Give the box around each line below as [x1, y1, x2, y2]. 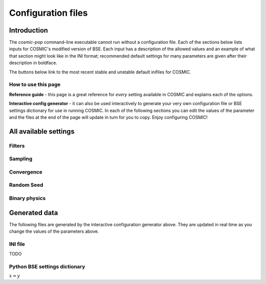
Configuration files [9, 7, 88, 18]
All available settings [9, 127, 75, 136]
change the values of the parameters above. [9, 228, 100, 234]
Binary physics [9, 195, 46, 202]
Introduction [9, 26, 48, 35]
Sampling [9, 155, 33, 162]
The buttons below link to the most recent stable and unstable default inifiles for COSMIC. [9, 69, 192, 75]
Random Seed [9, 181, 44, 188]
